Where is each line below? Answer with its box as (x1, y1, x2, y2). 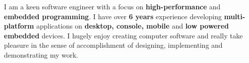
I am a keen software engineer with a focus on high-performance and (4, 1, 221, 11)
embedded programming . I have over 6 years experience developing (4, 11, 222, 21)
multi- (224, 11, 246, 21)
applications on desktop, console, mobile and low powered (36, 21, 229, 31)
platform (4, 21, 34, 31)
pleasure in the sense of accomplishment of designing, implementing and (4, 40, 223, 50)
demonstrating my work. (4, 49, 78, 60)
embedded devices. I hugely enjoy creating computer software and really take (4, 30, 243, 40)
